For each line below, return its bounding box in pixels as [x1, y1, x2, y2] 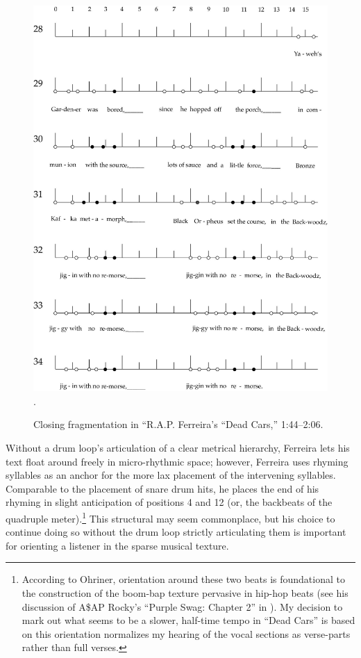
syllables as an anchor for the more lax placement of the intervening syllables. [6, 468, 336, 482]
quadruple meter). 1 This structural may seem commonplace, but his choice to [6, 509, 335, 525]
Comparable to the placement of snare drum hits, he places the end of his [6, 481, 319, 495]
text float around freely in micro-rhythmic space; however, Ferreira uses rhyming [6, 454, 349, 468]
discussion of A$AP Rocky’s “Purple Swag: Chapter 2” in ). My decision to [22, 599, 343, 614]
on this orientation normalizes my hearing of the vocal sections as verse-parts [22, 626, 351, 641]
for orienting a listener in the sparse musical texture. [6, 538, 229, 552]
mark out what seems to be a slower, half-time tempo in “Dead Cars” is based [22, 613, 355, 627]
